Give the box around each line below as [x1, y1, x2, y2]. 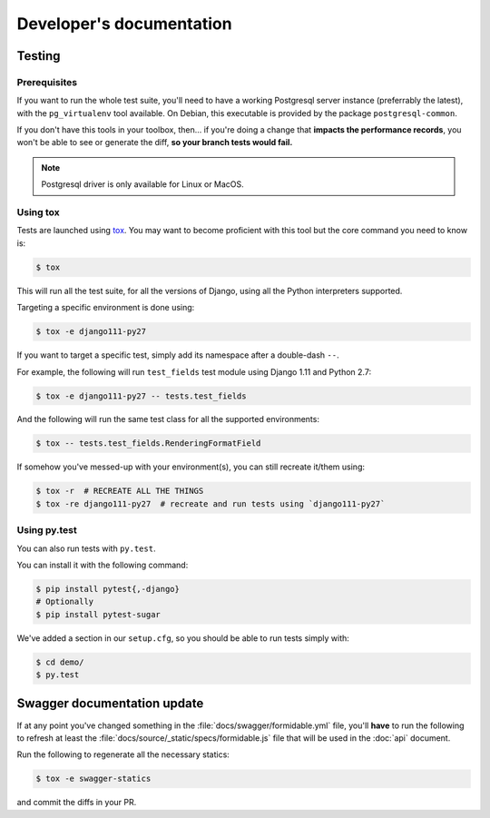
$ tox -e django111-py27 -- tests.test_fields [35, 390, 247, 401]
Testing [16, 48, 61, 64]
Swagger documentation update [16, 695, 204, 712]
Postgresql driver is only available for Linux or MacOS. [41, 179, 244, 190]
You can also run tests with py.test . [16, 543, 156, 554]
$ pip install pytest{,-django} [35, 584, 181, 594]
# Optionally [35, 596, 94, 607]
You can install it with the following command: [16, 559, 189, 570]
